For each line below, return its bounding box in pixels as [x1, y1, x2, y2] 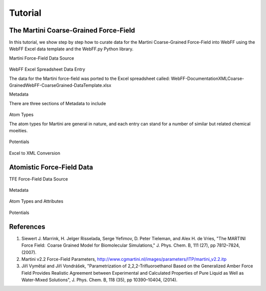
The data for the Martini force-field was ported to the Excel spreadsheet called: [9, 75, 170, 81]
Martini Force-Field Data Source [9, 55, 74, 61]
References [9, 222, 45, 231]
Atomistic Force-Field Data [9, 163, 93, 171]
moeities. [9, 127, 28, 133]
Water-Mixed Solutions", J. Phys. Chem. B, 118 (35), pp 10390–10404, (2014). [21, 277, 178, 283]
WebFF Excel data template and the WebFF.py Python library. [9, 46, 133, 52]
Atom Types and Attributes [9, 198, 64, 204]
